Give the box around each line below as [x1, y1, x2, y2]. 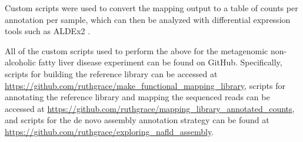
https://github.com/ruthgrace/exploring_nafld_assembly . [5, 125, 214, 137]
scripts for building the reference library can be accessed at [5, 67, 218, 80]
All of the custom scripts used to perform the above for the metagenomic [5, 44, 268, 57]
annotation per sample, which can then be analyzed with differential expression [5, 13, 291, 25]
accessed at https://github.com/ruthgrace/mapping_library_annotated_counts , [5, 102, 295, 114]
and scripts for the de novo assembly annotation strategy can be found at [5, 114, 269, 126]
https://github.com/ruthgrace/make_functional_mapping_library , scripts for [5, 79, 285, 91]
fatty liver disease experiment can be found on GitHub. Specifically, [38, 56, 282, 68]
